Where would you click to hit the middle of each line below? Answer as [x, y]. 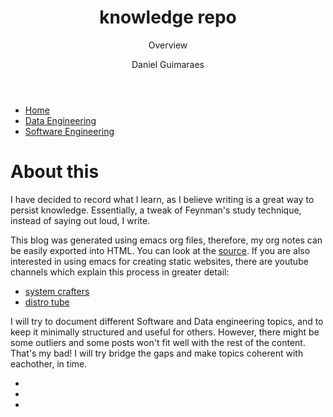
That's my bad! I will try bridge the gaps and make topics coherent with [157, 353]
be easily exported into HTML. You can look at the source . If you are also [160, 250]
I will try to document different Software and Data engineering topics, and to [167, 321]
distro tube [47, 302]
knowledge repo [168, 17]
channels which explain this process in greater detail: [120, 272]
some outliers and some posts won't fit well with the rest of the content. [158, 342]
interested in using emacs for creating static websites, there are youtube [159, 261]
